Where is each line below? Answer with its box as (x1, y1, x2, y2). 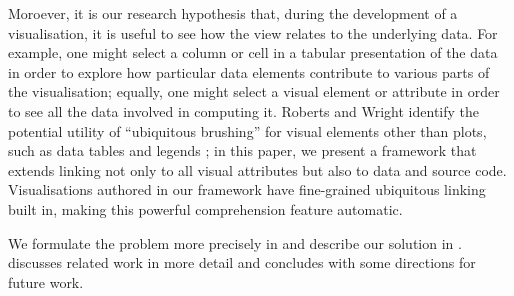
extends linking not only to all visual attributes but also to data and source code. (8, 159, 507, 180)
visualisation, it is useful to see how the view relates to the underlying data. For (8, 22, 498, 43)
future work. (8, 271, 84, 292)
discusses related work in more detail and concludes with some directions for (8, 252, 476, 273)
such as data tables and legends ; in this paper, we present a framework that (8, 140, 477, 161)
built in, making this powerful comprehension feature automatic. (8, 198, 403, 219)
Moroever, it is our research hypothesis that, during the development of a (8, 3, 458, 23)
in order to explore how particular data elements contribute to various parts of (8, 61, 490, 82)
